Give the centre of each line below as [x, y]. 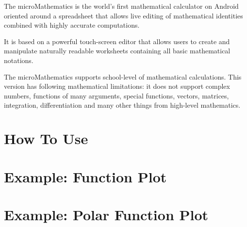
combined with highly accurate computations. [72, 25]
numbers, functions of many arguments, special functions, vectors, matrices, [116, 95]
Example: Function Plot [85, 176]
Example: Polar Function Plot [106, 214]
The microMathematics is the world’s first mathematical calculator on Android [121, 6]
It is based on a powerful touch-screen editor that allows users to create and [117, 41]
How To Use [46, 138]
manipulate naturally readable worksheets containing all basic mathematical [117, 51]
